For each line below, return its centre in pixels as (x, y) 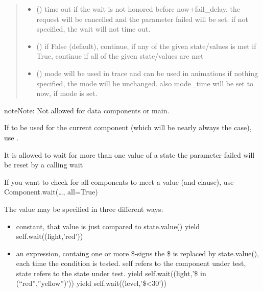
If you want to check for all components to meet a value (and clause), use (119, 181)
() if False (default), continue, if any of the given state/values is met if (146, 46)
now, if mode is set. (67, 93)
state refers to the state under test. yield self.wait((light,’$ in (111, 273)
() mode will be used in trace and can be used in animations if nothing (147, 73)
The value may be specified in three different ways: (84, 209)
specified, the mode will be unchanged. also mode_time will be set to (145, 83)
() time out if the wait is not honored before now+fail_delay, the (138, 9)
